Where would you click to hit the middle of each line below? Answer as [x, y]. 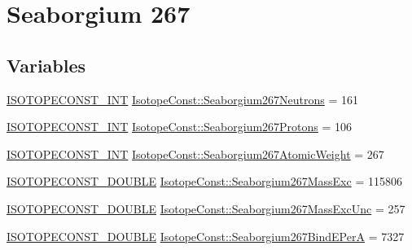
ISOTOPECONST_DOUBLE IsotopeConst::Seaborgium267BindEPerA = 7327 [206, 236]
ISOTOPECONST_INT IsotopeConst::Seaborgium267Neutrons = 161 [183, 99]
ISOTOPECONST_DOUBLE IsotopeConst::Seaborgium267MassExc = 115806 [204, 181]
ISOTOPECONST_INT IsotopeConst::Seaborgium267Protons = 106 [180, 127]
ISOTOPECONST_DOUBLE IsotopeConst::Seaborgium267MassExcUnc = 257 [206, 208]
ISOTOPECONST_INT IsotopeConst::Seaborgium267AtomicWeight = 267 [195, 154]
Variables [46, 65]
